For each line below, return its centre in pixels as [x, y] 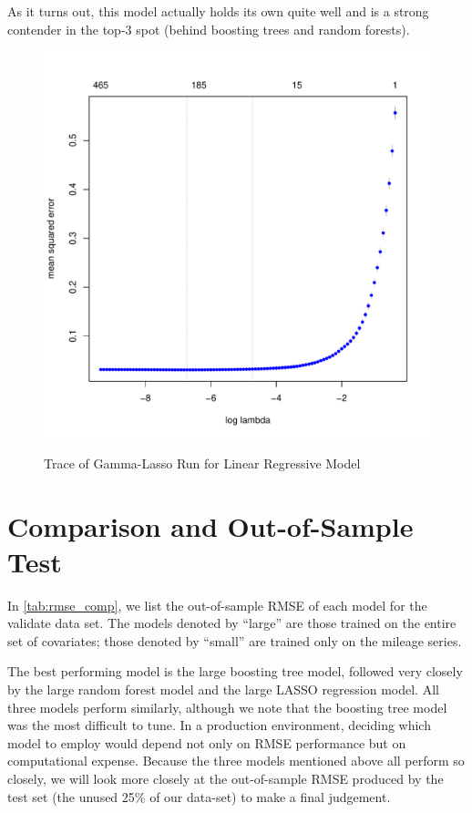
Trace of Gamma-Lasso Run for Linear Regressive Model [202, 463]
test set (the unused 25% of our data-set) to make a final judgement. [199, 796]
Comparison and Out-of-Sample [210, 525]
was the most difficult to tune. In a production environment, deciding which [219, 725]
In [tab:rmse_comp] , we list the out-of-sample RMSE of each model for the [217, 605]
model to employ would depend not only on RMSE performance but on [207, 742]
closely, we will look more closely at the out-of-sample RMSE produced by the [226, 779]
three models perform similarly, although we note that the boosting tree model [227, 707]
